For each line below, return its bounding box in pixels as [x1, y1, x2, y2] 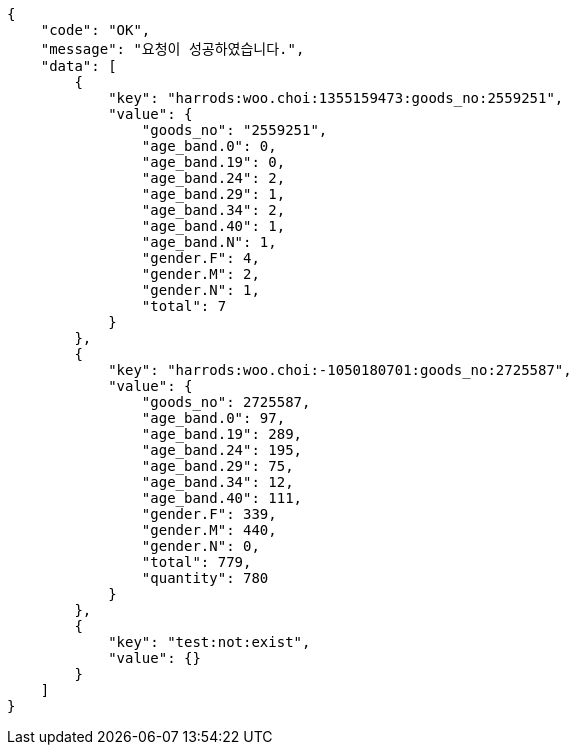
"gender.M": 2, [141, 266, 260, 282]
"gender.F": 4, [141, 250, 260, 266]
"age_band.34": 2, [141, 202, 286, 218]
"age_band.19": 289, [141, 426, 303, 442]
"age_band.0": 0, [141, 138, 277, 154]
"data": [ [40, 58, 117, 74]
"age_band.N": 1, [141, 234, 277, 250]
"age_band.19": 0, [141, 154, 286, 170]
